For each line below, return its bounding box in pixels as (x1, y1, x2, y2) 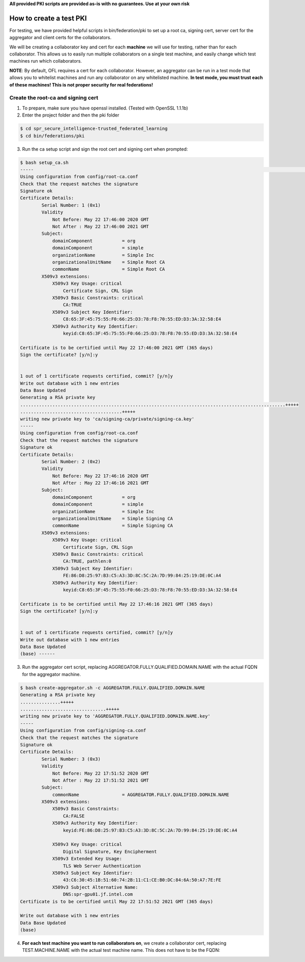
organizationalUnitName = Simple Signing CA (52, 516, 173, 522)
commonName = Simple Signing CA (52, 523, 173, 529)
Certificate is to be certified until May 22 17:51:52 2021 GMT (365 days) (20, 898, 213, 904)
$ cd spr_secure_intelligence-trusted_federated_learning (20, 126, 168, 132)
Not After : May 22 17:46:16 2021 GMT (52, 480, 149, 486)
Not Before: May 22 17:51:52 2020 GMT (52, 770, 149, 776)
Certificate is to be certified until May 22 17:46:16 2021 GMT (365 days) (20, 601, 213, 607)
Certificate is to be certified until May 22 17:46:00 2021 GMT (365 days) (20, 345, 213, 351)
